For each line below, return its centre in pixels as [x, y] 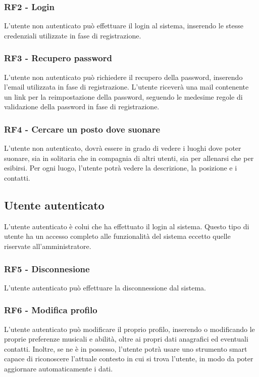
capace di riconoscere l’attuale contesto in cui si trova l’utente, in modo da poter [129, 359]
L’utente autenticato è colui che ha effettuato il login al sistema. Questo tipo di [127, 226]
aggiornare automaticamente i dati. [59, 368]
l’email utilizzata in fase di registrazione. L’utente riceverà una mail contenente [126, 87]
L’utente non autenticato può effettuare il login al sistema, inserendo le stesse [124, 26]
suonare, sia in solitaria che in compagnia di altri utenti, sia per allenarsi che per [129, 158]
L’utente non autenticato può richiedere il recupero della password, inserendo [123, 77]
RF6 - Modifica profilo [51, 310]
